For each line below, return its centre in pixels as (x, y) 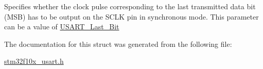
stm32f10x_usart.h (34, 61)
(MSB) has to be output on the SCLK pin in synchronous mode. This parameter (131, 16)
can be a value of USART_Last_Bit (62, 27)
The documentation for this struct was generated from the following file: (118, 44)
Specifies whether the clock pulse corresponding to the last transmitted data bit (130, 6)
